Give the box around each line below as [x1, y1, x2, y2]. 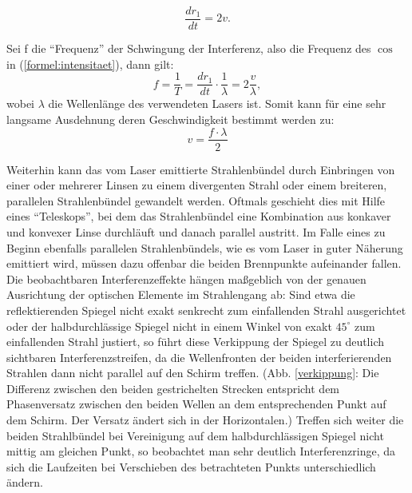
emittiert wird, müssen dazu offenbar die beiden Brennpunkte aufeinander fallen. [6, 255, 402, 272]
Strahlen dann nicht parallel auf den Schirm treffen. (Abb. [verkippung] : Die [6, 364, 379, 381]
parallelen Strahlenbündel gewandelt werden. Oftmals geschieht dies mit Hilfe [6, 192, 386, 209]
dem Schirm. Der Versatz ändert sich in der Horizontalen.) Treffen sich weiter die [6, 411, 404, 428]
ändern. [6, 474, 43, 491]
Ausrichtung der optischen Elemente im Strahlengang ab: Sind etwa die [6, 286, 355, 303]
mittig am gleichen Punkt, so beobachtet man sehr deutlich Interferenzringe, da [6, 443, 396, 459]
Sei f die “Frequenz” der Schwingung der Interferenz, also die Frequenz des [6, 40, 371, 57]
